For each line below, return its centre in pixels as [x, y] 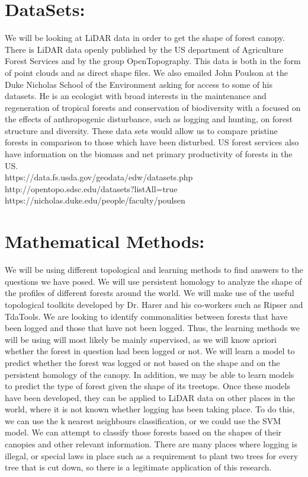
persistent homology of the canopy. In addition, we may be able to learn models [150, 374]
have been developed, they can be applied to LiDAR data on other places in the [150, 397]
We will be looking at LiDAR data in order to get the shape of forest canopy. [145, 38]
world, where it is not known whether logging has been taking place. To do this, [150, 409]
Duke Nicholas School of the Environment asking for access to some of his [139, 84]
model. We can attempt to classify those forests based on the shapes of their [143, 432]
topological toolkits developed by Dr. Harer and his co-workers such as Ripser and [154, 304]
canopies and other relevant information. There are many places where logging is [151, 444]
